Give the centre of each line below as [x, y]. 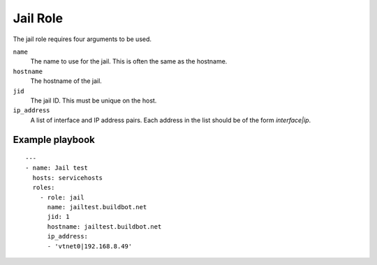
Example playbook [54, 140]
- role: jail [62, 197]
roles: [44, 188]
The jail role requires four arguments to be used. [82, 39]
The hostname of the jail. [66, 81]
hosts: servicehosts [68, 177]
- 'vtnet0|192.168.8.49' [90, 246]
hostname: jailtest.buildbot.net [104, 226]
